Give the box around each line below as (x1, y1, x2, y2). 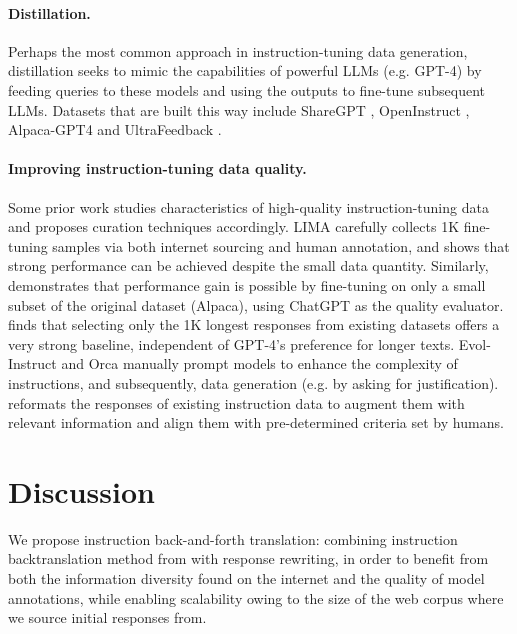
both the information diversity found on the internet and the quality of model (8, 568, 485, 588)
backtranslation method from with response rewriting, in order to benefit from (8, 548, 489, 569)
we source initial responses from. (8, 607, 207, 628)
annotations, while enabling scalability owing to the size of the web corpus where (8, 587, 504, 608)
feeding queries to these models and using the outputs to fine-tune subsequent (8, 79, 485, 100)
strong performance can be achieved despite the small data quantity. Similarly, (8, 255, 489, 276)
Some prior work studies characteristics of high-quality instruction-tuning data (8, 196, 489, 217)
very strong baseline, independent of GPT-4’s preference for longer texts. (8, 333, 455, 354)
